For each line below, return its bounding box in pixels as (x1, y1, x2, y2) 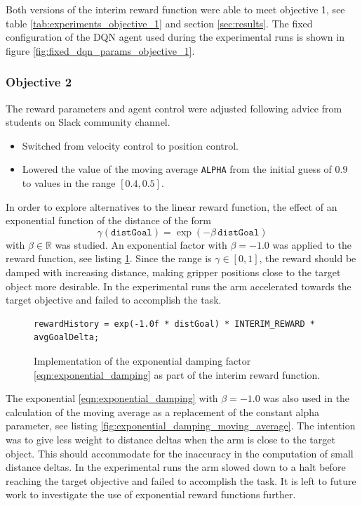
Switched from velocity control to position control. (22, 138, 239, 153)
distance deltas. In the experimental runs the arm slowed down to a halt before (6, 460, 346, 474)
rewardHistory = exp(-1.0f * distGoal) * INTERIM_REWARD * (34, 318, 315, 329)
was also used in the (263, 391, 350, 406)
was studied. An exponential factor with (55, 237, 227, 252)
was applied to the (272, 237, 351, 252)
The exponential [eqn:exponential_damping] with (6, 391, 218, 406)
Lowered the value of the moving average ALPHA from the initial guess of (22, 162, 332, 176)
